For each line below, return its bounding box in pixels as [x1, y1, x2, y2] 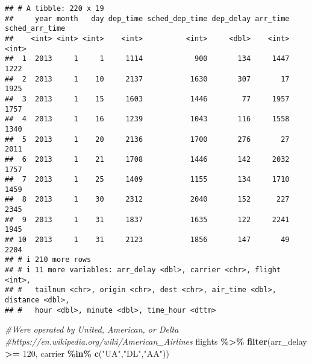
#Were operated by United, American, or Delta [5, 323, 179, 336]
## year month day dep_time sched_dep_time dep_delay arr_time [5, 14, 290, 23]
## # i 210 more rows [5, 255, 92, 264]
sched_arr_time [5, 24, 66, 33]
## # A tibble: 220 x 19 [5, 4, 104, 13]
